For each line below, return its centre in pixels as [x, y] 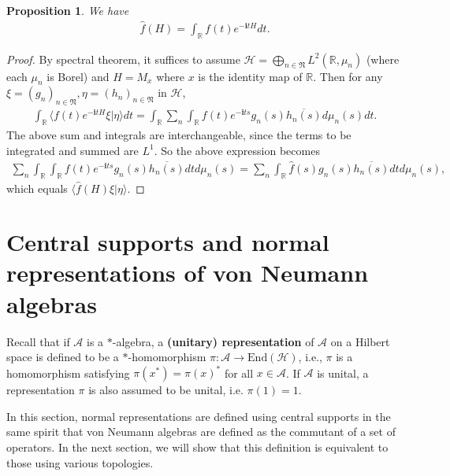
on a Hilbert [360, 341]
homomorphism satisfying [68, 373]
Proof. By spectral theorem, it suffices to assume [123, 59]
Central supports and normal [168, 242]
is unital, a [343, 373]
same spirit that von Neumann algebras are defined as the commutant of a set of [201, 432]
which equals [37, 188]
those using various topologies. [80, 462]
